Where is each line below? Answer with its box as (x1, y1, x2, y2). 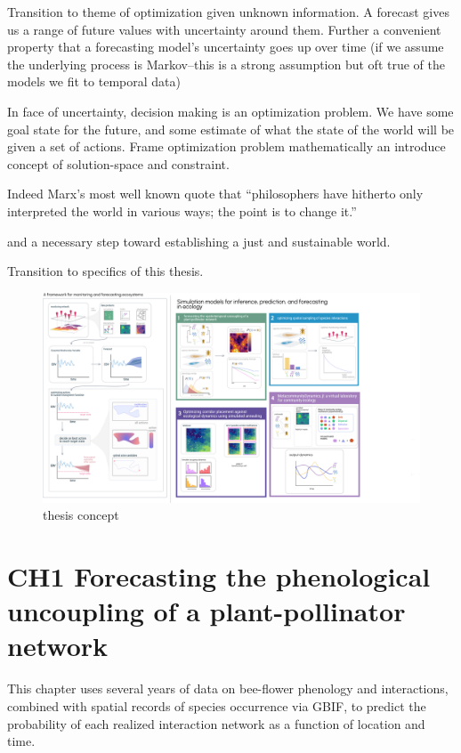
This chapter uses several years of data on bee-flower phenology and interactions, (7, 679, 449, 698)
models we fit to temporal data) (7, 72, 181, 91)
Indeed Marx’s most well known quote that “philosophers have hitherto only (7, 184, 424, 203)
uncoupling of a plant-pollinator (7, 593, 406, 629)
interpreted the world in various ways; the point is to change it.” (7, 201, 357, 220)
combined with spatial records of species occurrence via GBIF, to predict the (7, 697, 426, 716)
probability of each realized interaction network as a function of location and (7, 714, 425, 733)
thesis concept (43, 506, 119, 524)
